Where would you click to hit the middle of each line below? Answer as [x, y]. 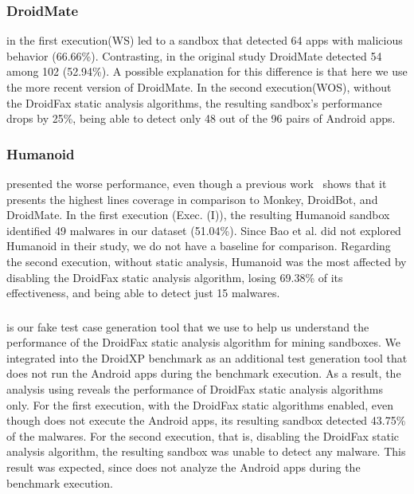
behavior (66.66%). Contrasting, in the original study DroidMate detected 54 [194, 55]
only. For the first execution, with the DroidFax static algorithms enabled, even [200, 404]
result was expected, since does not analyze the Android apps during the [184, 467]
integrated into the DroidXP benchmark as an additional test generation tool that [207, 357]
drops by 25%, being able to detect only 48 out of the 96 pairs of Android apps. [201, 118]
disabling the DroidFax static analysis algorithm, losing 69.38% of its [175, 277]
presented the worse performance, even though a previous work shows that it [197, 183]
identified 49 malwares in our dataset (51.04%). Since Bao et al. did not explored [204, 230]
